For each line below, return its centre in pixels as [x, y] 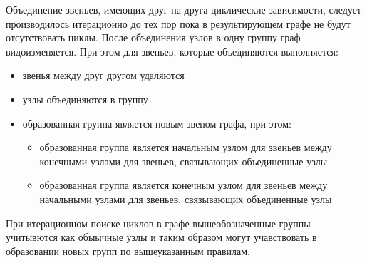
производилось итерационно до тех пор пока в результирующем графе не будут [178, 23]
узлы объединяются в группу [85, 99]
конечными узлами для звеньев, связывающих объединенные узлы [183, 161]
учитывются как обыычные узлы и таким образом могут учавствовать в [161, 237]
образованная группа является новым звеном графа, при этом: [157, 123]
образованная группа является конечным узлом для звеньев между [183, 185]
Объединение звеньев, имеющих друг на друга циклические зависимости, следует [183, 9]
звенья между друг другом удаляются [103, 75]
